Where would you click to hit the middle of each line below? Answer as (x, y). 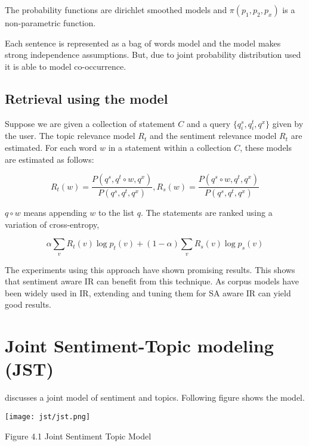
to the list (116, 213)
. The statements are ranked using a (206, 213)
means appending (55, 213)
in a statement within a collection (170, 147)
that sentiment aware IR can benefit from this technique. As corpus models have (152, 281)
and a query (208, 123)
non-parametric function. (50, 23)
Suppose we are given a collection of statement (90, 123)
